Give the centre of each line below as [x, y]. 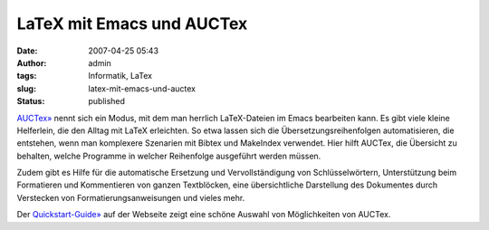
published [107, 101]
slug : [26, 88]
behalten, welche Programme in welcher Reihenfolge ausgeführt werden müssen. [169, 156]
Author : [32, 62]
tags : [27, 76]
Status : [31, 101]
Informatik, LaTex [120, 76]
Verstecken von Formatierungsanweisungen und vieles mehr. [131, 197]
